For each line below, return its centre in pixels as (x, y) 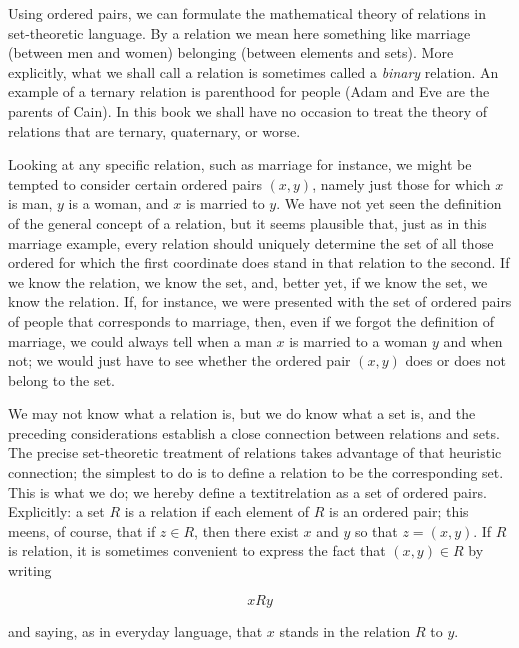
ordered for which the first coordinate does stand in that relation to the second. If (259, 262)
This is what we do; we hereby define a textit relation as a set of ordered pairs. (247, 491)
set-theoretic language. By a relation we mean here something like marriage (239, 32)
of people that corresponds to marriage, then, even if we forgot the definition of (251, 320)
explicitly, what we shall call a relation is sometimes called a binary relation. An (253, 71)
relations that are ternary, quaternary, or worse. (154, 130)
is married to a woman (358, 340)
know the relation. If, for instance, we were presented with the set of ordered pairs (260, 301)
